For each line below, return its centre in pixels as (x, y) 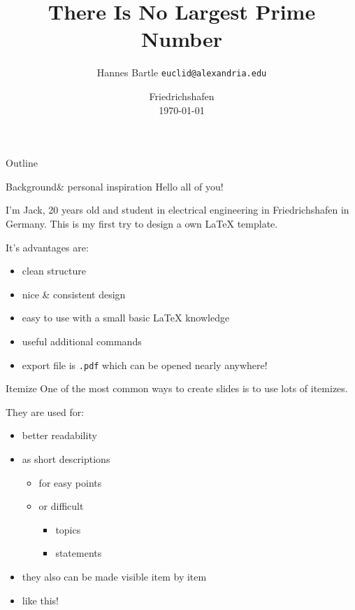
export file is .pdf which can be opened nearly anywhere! (145, 365)
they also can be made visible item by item (114, 576)
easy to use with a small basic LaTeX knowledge (126, 318)
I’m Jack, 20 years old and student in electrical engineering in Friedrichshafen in (177, 210)
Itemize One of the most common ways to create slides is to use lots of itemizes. (177, 388)
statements (79, 553)
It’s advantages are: (47, 247)
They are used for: (45, 411)
